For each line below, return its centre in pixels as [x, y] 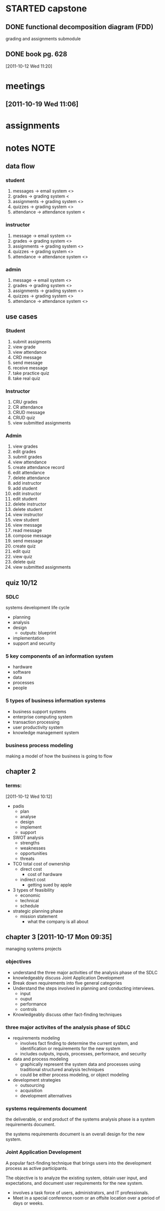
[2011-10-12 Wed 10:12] [29, 796]
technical [29, 900]
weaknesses [33, 848]
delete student [27, 509]
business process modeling [39, 745]
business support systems [39, 711]
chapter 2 [21, 772]
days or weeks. [28, 1203]
